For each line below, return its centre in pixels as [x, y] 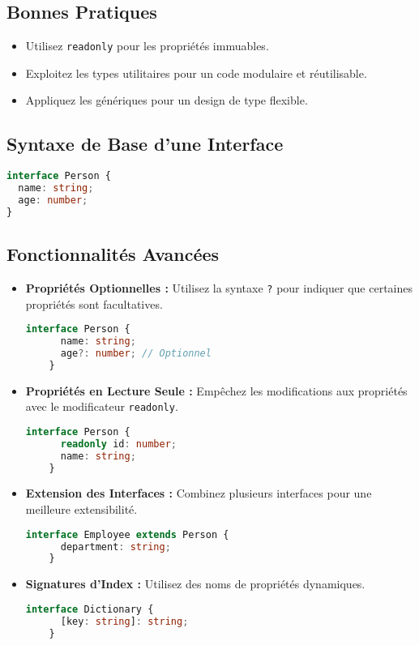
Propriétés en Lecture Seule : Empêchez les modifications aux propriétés [216, 390]
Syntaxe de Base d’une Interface [145, 144]
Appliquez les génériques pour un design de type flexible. [167, 100]
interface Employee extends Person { [127, 534]
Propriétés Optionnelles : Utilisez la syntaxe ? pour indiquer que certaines [219, 287]
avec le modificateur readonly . [102, 406]
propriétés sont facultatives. [94, 303]
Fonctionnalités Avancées [113, 254]
